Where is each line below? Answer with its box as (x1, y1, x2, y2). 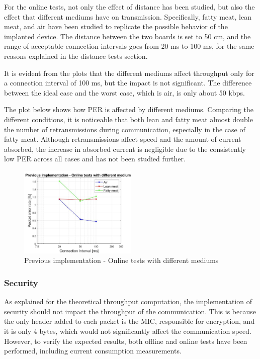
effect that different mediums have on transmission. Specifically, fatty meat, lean (4, 11, 251, 22)
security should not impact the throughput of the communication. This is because (4, 306, 256, 316)
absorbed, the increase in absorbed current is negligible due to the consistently (4, 143, 246, 154)
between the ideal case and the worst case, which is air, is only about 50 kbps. (4, 87, 245, 98)
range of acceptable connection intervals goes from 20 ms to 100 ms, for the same (4, 41, 254, 51)
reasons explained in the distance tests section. (4, 50, 148, 61)
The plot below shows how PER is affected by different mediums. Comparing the (4, 104, 253, 115)
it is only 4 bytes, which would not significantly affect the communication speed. (4, 326, 251, 336)
